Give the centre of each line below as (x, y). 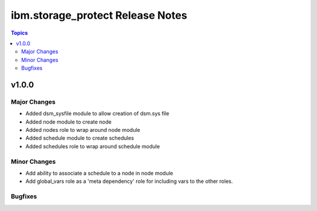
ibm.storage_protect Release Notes (99, 15)
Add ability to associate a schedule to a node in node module (99, 173)
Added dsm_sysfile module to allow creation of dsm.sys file (97, 114)
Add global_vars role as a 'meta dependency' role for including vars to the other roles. (129, 181)
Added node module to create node (68, 122)
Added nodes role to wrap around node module (83, 130)
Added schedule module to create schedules (80, 138)
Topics (19, 33)
